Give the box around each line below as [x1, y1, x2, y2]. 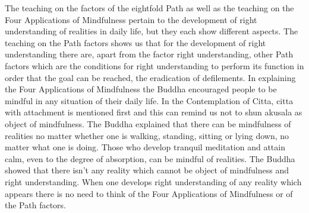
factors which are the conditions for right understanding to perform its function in [5, 59, 304, 72]
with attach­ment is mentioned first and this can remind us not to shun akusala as [5, 106, 302, 118]
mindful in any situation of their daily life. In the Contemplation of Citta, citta [5, 94, 294, 106]
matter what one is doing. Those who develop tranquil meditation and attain [5, 141, 285, 153]
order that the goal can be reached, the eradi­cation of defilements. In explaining [5, 71, 296, 83]
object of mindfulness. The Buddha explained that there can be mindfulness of [5, 117, 291, 130]
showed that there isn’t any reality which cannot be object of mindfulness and [5, 164, 289, 176]
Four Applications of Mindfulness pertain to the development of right [5, 13, 257, 25]
